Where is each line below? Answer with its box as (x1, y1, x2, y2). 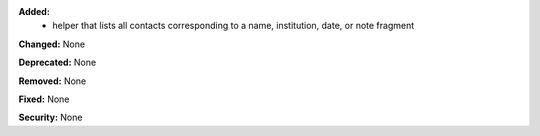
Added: (18, 6, 50, 17)
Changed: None (18, 38, 85, 50)
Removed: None (18, 75, 87, 87)
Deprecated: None (18, 56, 97, 69)
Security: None (18, 111, 83, 124)
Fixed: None (18, 93, 70, 105)
